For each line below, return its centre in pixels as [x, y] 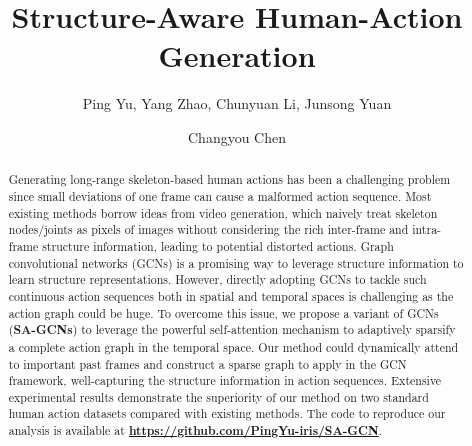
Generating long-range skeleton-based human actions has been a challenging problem [229, 179]
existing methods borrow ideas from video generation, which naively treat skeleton [223, 212]
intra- [427, 229]
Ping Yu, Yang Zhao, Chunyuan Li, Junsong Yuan [237, 103]
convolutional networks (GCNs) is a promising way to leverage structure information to [236, 262]
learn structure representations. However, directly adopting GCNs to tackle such [217, 279]
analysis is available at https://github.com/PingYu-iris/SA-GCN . [195, 431]
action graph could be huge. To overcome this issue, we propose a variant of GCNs [223, 312]
